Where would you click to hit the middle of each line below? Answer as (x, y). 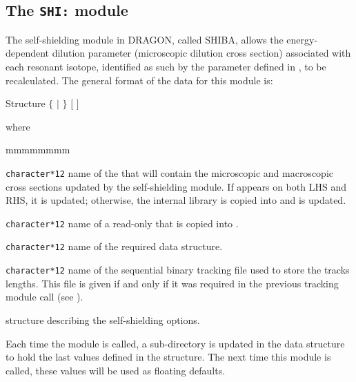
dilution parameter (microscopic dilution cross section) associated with (201, 53)
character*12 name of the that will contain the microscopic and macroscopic (169, 172)
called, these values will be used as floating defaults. (116, 370)
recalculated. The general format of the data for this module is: (139, 80)
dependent (28, 53)
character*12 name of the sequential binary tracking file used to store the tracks (178, 270)
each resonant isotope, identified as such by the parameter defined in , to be (166, 66)
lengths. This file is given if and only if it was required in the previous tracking (172, 283)
